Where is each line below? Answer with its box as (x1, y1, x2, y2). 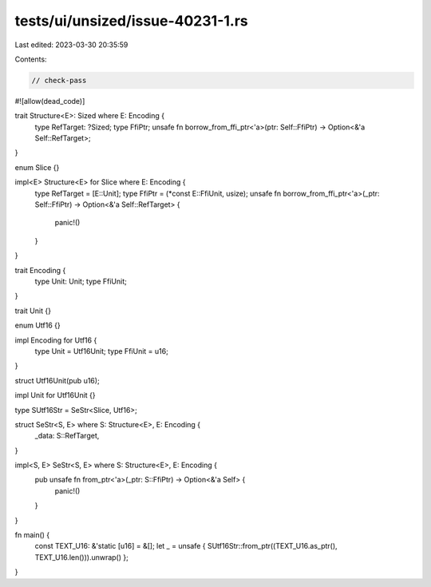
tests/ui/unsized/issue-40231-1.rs (14, 12, 249, 30)
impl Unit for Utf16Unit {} (14, 391, 96, 400)
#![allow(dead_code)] (14, 96, 85, 105)
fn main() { (14, 530, 50, 540)
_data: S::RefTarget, (34, 431, 100, 441)
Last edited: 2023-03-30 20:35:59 (14, 40, 129, 50)
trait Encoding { (14, 265, 66, 275)
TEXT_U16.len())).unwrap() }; (34, 552, 129, 562)
